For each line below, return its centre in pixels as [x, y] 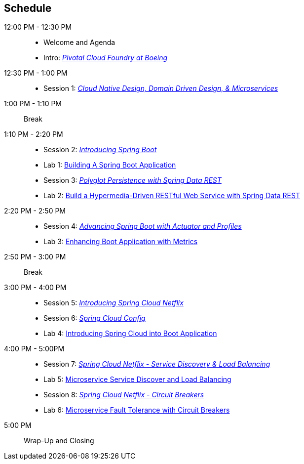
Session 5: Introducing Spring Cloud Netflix [114, 303]
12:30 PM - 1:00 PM [36, 73]
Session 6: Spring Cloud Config [95, 318]
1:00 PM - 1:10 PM [33, 104]
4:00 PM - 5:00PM [34, 349]
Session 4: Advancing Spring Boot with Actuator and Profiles [143, 226]
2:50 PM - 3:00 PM [35, 257]
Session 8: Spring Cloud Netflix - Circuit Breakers [124, 395]
